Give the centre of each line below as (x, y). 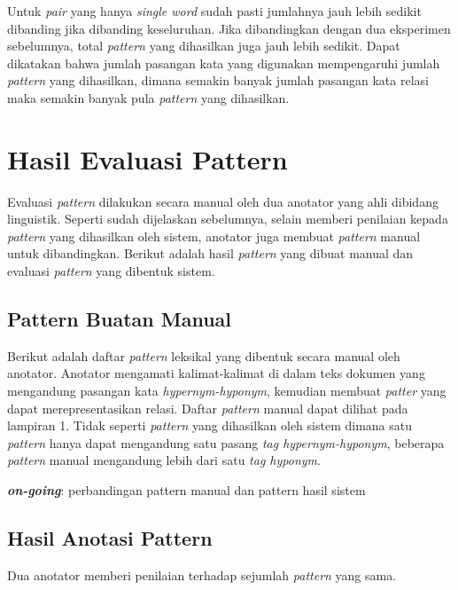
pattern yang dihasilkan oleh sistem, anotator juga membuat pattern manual (214, 236)
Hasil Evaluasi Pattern (147, 158)
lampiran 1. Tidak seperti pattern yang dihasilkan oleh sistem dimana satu (210, 425)
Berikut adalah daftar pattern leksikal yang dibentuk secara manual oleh (204, 355)
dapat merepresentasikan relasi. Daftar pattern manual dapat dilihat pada (208, 408)
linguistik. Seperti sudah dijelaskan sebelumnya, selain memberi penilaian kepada (228, 219)
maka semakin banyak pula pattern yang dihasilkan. (148, 97)
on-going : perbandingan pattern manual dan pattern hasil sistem (186, 490)
